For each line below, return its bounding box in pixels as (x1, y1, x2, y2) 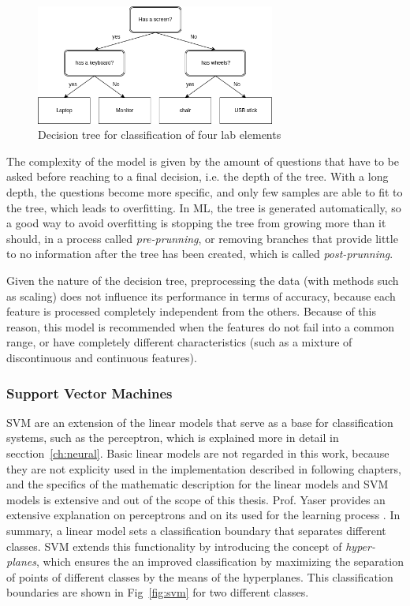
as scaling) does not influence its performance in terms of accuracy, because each (6, 287, 396, 304)
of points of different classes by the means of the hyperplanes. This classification (6, 568, 393, 585)
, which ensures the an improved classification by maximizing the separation (35, 553, 404, 570)
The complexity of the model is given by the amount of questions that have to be (6, 152, 399, 169)
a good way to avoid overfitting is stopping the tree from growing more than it (6, 215, 386, 231)
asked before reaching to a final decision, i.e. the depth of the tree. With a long (6, 168, 389, 185)
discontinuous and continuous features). (6, 349, 197, 365)
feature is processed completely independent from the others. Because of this (6, 303, 376, 320)
